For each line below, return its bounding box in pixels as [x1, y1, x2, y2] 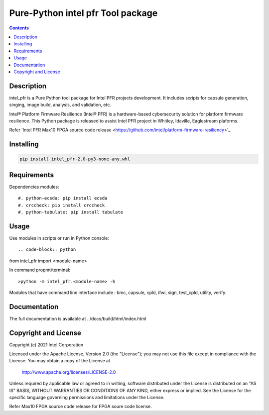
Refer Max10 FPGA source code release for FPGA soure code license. [9, 404, 152, 410]
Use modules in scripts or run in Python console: [9, 235, 109, 241]
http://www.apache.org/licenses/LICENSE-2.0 [21, 369, 116, 375]
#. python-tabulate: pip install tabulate [18, 209, 124, 215]
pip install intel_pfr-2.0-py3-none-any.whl [19, 156, 131, 162]
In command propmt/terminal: [9, 267, 71, 273]
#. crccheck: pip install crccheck [18, 202, 105, 208]
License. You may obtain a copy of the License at [9, 358, 111, 364]
